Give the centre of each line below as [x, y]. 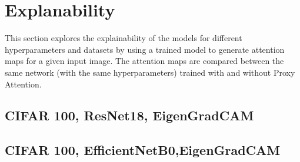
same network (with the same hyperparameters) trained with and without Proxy [150, 72]
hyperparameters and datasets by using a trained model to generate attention [145, 49]
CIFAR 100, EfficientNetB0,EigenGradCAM [143, 150]
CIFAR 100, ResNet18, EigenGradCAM [129, 115]
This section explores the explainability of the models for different [124, 38]
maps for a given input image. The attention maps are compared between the [144, 61]
